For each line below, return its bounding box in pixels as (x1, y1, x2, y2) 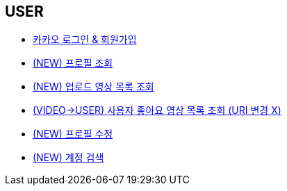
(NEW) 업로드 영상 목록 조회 (33, 81, 154, 93)
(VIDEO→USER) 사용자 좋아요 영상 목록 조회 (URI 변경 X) (33, 104, 281, 117)
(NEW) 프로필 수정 (33, 128, 113, 140)
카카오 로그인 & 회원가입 (33, 33, 137, 46)
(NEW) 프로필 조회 (33, 57, 113, 69)
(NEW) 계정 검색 (33, 151, 104, 164)
